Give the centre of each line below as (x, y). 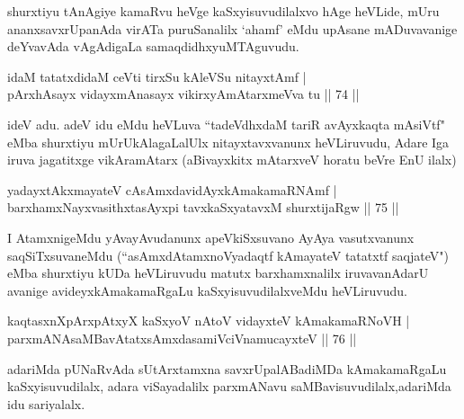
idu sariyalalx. (46, 403)
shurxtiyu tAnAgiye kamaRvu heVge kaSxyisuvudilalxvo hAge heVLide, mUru (223, 11)
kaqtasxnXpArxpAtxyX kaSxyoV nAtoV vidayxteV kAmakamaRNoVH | (209, 321)
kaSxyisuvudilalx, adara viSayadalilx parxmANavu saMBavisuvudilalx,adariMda (229, 386)
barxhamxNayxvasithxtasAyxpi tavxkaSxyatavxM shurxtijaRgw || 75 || (203, 207)
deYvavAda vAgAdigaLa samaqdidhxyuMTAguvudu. (153, 46)
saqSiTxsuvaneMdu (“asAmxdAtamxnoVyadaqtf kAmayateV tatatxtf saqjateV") (228, 255)
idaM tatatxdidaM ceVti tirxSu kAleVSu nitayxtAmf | (157, 76)
